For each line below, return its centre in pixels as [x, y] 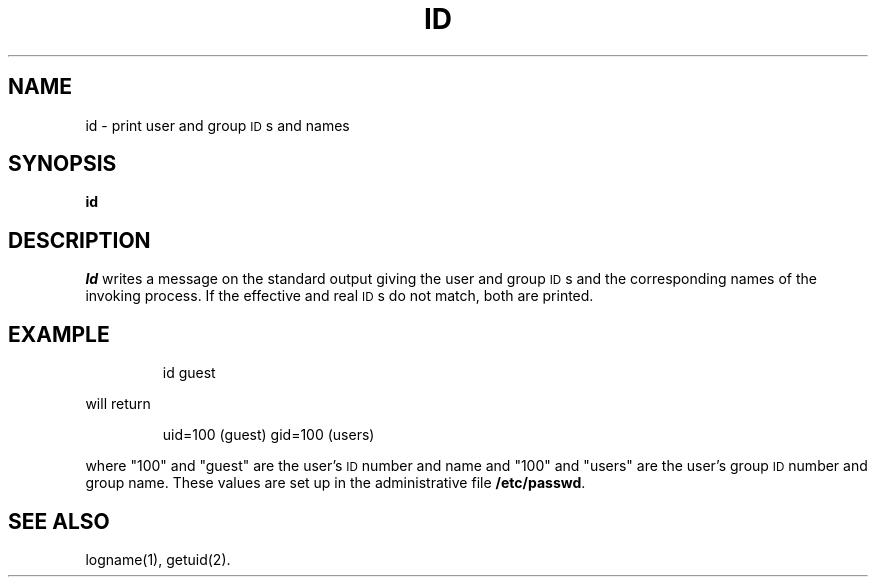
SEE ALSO [59, 521]
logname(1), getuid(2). [158, 559]
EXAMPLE [59, 334]
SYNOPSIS [62, 164]
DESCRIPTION [79, 240]
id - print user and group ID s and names [217, 125]
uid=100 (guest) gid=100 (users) [268, 435]
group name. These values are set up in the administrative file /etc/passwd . [335, 483]
